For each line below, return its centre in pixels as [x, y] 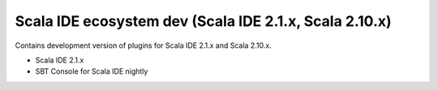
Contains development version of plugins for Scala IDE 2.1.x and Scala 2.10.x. [143, 45]
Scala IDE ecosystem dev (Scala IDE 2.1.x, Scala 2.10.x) [204, 21]
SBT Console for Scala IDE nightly [92, 71]
